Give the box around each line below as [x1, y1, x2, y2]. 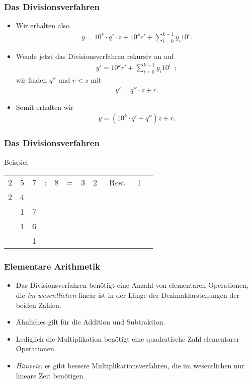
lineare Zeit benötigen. [16, 370, 86, 380]
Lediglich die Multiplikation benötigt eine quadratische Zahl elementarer [16, 333, 239, 344]
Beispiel [4, 156, 28, 167]
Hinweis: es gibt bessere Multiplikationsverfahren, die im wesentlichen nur [16, 360, 244, 370]
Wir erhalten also [16, 20, 70, 31]
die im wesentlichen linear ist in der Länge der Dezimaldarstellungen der [16, 289, 240, 300]
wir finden [16, 75, 47, 85]
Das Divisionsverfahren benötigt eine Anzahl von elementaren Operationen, [16, 280, 248, 290]
